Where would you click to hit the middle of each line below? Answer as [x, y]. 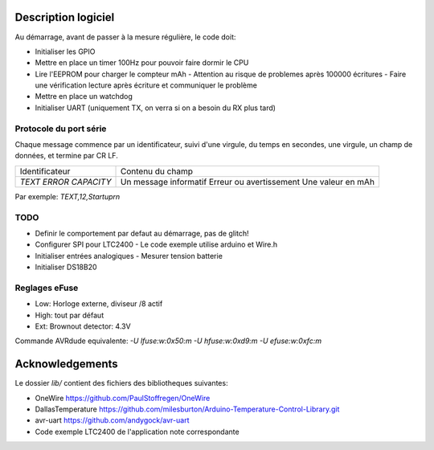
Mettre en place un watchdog [84, 96]
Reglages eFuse [47, 288]
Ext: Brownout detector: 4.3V [83, 326]
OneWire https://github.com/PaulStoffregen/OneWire [123, 398]
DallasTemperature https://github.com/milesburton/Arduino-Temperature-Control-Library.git [187, 409]
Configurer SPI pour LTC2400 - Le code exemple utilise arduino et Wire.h [156, 244]
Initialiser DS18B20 [66, 267]
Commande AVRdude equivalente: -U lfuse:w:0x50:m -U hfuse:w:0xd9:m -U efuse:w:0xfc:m [168, 341]
